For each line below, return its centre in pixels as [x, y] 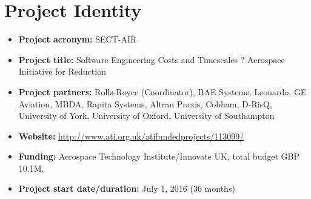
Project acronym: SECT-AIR [78, 39]
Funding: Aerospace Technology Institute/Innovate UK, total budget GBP [159, 156]
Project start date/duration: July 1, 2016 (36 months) [127, 188]
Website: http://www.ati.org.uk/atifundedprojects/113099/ [131, 136]
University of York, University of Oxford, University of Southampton [146, 116]
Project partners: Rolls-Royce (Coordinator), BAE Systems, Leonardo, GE [162, 91]
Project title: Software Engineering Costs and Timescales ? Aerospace [152, 59]
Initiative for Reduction [62, 71]
